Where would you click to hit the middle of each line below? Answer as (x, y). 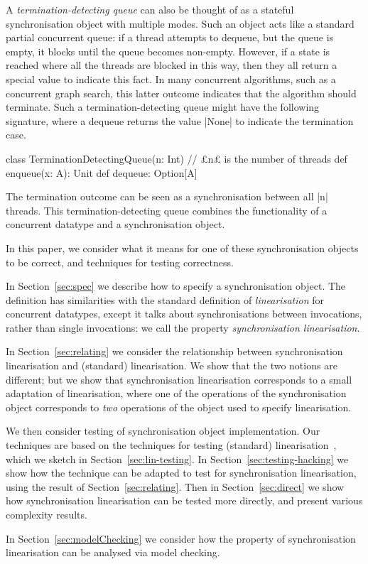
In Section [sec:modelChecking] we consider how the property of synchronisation (181, 538)
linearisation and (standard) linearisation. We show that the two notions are (172, 365)
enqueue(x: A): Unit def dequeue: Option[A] (102, 172)
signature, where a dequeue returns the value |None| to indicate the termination (180, 120)
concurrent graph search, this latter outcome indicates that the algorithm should (181, 93)
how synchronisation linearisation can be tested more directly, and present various (184, 500)
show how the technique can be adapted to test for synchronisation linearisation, (181, 473)
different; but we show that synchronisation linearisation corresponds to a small (179, 379)
